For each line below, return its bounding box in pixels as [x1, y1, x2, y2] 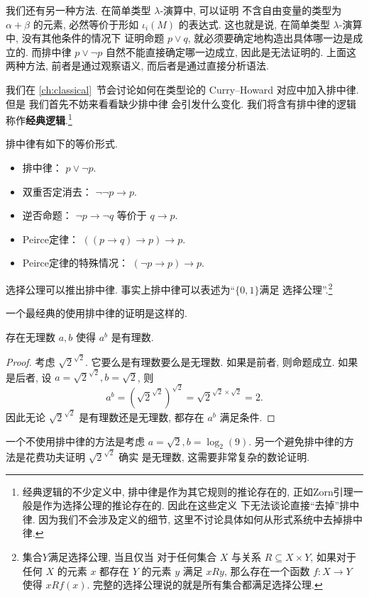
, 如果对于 [310, 549, 356, 564]
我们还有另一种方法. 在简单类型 [6, 3, 151, 17]
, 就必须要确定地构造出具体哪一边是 [187, 30, 353, 45]
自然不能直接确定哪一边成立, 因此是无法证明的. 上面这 [105, 44, 356, 59]
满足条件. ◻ [219, 410, 275, 424]
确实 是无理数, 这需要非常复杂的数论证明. [119, 449, 310, 464]
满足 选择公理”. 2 [259, 279, 333, 296]
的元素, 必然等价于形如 [33, 16, 139, 31]
